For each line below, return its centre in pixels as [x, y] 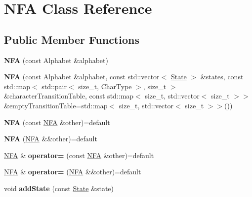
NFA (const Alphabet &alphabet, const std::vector [82, 77]
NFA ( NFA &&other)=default [51, 139]
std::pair [54, 86]
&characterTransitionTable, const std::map [69, 96]
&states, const [222, 77]
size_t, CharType [105, 86]
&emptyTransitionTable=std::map [56, 105]
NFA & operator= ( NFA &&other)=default [73, 172]
